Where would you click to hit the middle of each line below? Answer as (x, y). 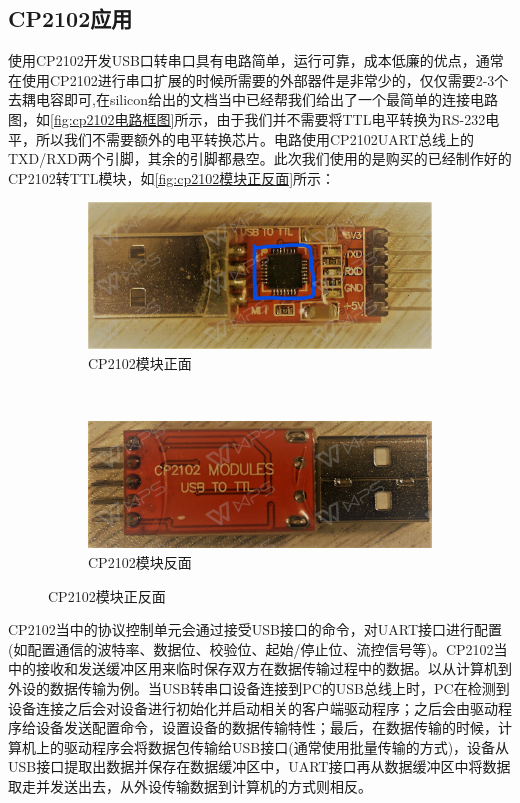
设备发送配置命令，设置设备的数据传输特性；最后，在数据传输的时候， (266, 727)
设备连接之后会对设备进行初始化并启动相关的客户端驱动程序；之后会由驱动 (253, 707)
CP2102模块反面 (140, 562)
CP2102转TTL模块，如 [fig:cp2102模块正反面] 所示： (172, 177)
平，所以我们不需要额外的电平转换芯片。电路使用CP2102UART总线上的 (241, 138)
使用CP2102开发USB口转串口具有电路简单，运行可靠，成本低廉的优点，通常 (256, 60)
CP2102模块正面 (140, 362)
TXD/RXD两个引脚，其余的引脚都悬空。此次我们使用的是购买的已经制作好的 (260, 158)
